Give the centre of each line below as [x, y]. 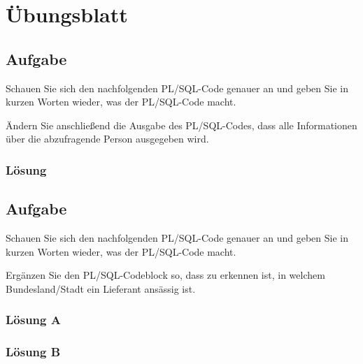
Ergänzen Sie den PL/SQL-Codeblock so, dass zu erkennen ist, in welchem [165, 275]
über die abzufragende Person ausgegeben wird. [107, 139]
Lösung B [33, 352]
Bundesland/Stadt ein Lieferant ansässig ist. [101, 288]
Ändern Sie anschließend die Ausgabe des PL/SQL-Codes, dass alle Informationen [181, 125]
